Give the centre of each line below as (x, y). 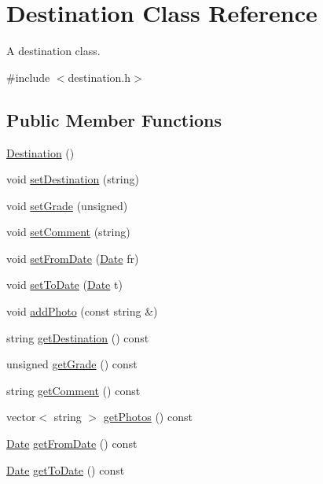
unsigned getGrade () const (72, 364)
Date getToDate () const (66, 469)
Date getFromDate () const (72, 443)
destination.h (99, 77)
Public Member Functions (114, 119)
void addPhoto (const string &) (82, 311)
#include (28, 77)
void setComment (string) (68, 232)
